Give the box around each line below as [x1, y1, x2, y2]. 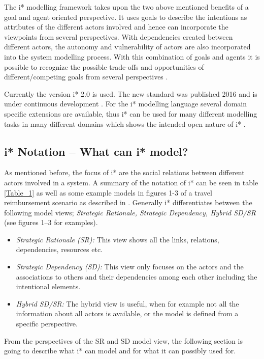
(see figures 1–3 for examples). [4, 217, 98, 228]
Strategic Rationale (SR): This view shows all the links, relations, [16, 234, 219, 244]
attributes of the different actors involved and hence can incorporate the [4, 21, 228, 32]
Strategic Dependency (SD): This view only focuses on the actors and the [16, 261, 244, 272]
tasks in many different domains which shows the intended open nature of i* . [4, 118, 246, 129]
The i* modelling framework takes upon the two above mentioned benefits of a [4, 2, 249, 12]
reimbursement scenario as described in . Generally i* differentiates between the [4, 197, 252, 208]
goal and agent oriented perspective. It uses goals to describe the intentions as [4, 11, 247, 22]
